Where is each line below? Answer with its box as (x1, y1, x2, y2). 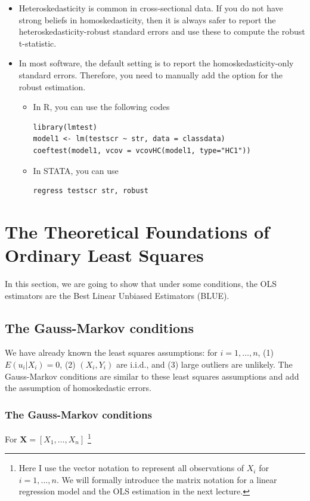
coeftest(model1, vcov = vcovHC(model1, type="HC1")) (33, 146, 251, 155)
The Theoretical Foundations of (5, 219, 269, 243)
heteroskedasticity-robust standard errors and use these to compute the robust (18, 25, 305, 38)
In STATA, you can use (33, 164, 119, 176)
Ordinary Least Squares (5, 243, 204, 267)
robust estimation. (18, 80, 86, 93)
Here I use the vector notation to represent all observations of (18, 462, 244, 474)
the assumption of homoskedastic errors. (5, 381, 151, 394)
